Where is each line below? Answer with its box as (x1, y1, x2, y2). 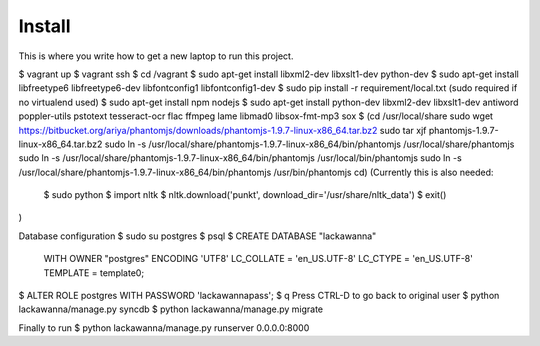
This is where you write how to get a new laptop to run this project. (18, 50, 294, 62)
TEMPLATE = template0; (43, 266, 145, 279)
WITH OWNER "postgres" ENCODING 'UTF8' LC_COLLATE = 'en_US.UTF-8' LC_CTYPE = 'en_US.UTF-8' (43, 253, 474, 265)
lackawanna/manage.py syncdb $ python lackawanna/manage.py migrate (18, 303, 324, 315)
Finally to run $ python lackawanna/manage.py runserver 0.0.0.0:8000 (18, 321, 310, 334)
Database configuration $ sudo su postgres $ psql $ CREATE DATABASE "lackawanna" (18, 230, 377, 242)
